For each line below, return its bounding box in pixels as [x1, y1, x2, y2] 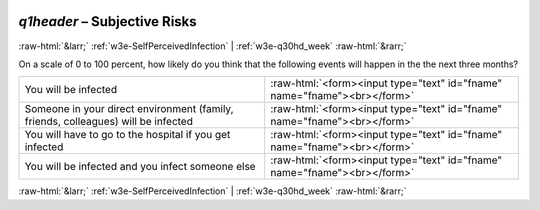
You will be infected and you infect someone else [24, 160, 256, 174]
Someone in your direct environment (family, [24, 102, 234, 116]
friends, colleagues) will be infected [24, 115, 194, 129]
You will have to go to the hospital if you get [24, 128, 231, 142]
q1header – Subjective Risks [18, 13, 197, 30]
